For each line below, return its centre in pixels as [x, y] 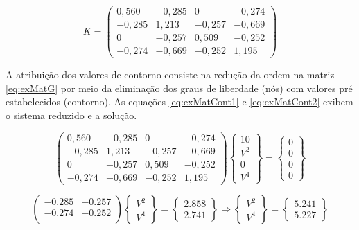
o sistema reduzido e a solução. [71, 115]
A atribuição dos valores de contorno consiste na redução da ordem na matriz [170, 74]
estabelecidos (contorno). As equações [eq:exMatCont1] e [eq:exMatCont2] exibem [179, 101]
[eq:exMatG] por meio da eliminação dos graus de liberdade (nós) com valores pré [179, 88]
